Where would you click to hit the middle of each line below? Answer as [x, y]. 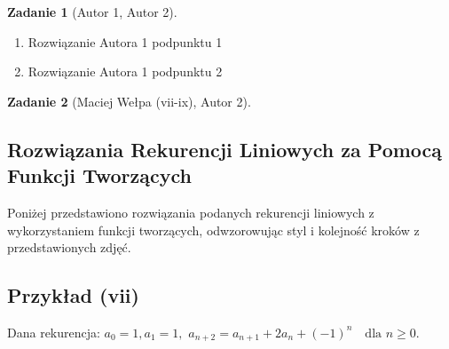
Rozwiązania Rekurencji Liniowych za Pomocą [225, 149]
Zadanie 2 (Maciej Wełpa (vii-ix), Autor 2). [129, 101]
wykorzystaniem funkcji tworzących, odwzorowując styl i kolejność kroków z [213, 230]
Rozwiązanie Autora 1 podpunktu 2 [125, 71]
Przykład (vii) [73, 295]
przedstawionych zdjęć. [69, 247]
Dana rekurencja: [54, 332]
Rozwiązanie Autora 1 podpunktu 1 [125, 41]
